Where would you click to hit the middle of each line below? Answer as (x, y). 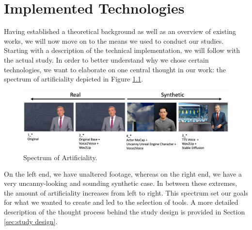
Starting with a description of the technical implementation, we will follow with (122, 50)
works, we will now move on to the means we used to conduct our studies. (114, 41)
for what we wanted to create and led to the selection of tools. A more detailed (121, 202)
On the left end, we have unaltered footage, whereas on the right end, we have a (123, 173)
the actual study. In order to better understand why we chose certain (106, 59)
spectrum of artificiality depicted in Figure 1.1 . (74, 79)
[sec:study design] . (31, 221)
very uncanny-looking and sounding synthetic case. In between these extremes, (121, 183)
